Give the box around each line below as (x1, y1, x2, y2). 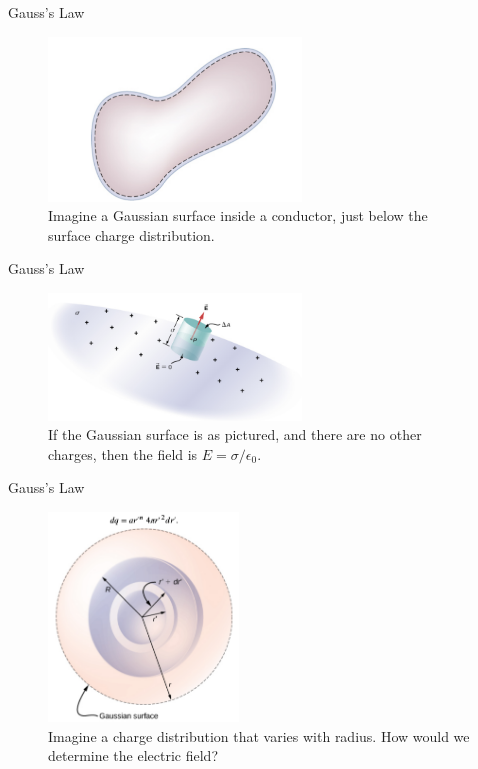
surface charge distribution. (48, 224, 215, 245)
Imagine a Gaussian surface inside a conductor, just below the (48, 205, 428, 226)
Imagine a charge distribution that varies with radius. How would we (48, 725, 470, 746)
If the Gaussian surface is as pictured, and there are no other (48, 424, 422, 445)
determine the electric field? (48, 745, 219, 766)
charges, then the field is (48, 443, 198, 464)
